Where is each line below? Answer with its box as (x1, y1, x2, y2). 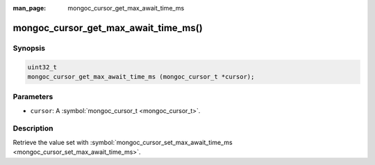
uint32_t (27, 63, 58, 71)
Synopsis (12, 43, 45, 53)
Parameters (12, 92, 53, 102)
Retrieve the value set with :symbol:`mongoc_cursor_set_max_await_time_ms (12, 138, 233, 146)
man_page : (12, 4, 47, 12)
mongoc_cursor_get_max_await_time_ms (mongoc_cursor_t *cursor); (27, 73, 255, 80)
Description (12, 123, 53, 133)
